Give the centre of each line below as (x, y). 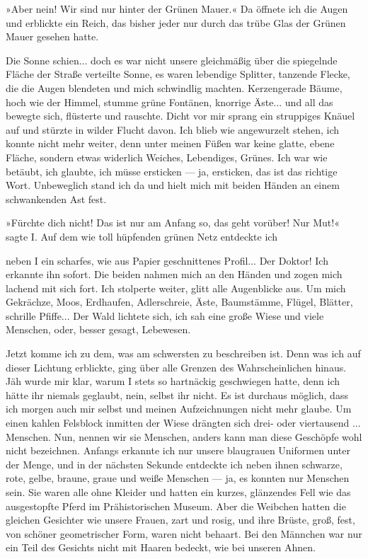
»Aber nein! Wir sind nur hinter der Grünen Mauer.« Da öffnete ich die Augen (177, 8)
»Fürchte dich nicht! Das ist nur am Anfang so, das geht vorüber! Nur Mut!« (173, 223)
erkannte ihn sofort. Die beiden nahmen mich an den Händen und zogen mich (174, 274)
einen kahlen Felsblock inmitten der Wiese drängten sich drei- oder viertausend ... (183, 423)
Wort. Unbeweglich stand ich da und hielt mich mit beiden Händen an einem (173, 185)
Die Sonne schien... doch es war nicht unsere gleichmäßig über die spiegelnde (172, 60)
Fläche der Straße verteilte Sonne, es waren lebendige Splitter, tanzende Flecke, (178, 74)
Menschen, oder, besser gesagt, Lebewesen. (98, 329)
